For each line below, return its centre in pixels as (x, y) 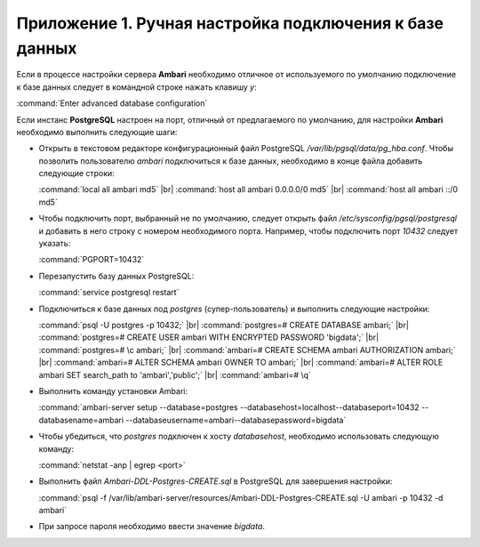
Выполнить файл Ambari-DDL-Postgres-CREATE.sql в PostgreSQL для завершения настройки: (216, 481)
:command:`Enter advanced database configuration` (112, 103)
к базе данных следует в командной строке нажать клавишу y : (136, 87)
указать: (55, 244)
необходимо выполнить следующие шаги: (97, 132)
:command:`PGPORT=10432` (92, 260)
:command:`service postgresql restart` (109, 293)
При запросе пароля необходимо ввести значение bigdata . (152, 527)
